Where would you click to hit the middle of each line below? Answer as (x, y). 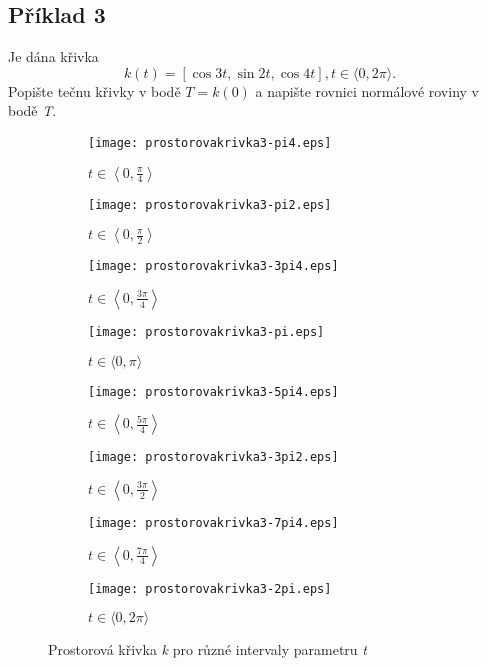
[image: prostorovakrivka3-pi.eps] (206, 331)
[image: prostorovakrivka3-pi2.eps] (210, 204)
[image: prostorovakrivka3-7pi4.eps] (213, 522)
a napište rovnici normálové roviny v (367, 90)
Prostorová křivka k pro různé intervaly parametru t (207, 649)
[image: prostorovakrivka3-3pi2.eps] (213, 457)
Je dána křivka (53, 56)
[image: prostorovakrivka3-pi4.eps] (210, 142)
